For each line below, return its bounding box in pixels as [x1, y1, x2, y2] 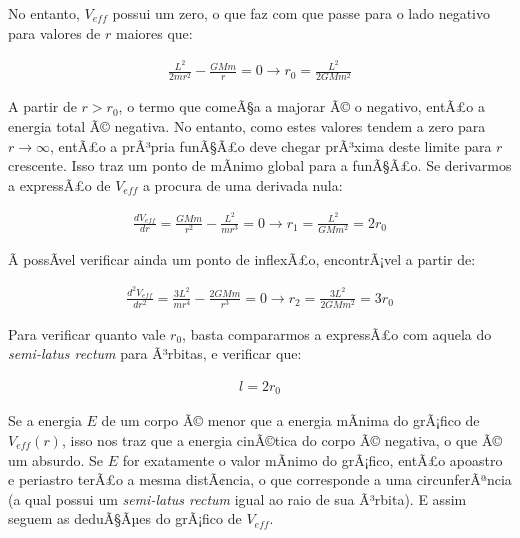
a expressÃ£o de [8, 174, 111, 195]
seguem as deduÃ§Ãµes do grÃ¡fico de [8, 508, 242, 529]
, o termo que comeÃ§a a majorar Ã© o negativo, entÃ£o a [118, 96, 486, 117]
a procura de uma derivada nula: [142, 174, 343, 195]
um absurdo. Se [8, 449, 104, 470]
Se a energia [8, 410, 82, 431]
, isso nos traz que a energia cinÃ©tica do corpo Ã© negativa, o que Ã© [61, 429, 502, 450]
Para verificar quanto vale [8, 323, 166, 344]
